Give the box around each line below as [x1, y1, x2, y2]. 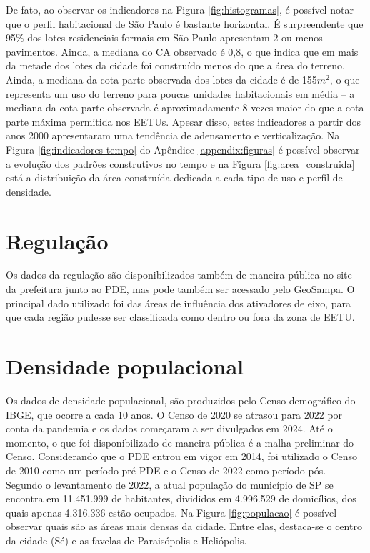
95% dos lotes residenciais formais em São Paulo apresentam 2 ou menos [6, 30, 323, 45]
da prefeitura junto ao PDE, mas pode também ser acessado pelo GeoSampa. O [6, 282, 355, 297]
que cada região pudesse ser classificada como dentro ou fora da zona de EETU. [6, 309, 355, 324]
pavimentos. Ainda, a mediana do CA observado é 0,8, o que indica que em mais [6, 44, 359, 59]
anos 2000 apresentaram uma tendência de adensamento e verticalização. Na [6, 128, 340, 143]
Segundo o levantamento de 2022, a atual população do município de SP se [6, 477, 334, 492]
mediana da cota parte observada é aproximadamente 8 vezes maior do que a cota [6, 100, 364, 115]
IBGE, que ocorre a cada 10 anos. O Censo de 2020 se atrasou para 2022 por [6, 407, 343, 422]
